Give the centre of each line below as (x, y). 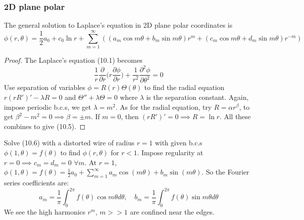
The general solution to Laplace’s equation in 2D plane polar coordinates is (118, 25)
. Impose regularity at (170, 152)
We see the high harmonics (45, 211)
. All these (235, 116)
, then (130, 116)
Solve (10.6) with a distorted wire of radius (69, 143)
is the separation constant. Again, (197, 97)
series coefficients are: (36, 182)
